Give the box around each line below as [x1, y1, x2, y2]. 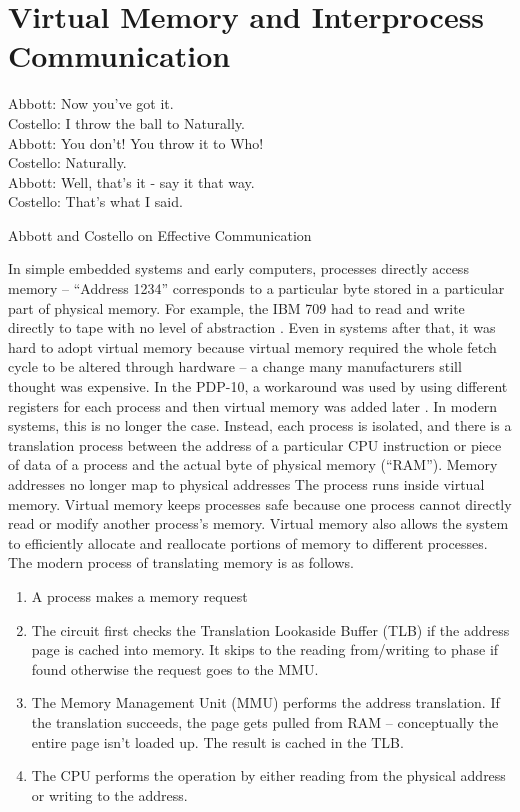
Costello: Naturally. [8, 152, 127, 173]
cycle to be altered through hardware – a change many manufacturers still [8, 356, 462, 377]
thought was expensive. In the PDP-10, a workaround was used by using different [8, 376, 508, 397]
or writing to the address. [31, 784, 188, 805]
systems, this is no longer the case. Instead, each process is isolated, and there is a [8, 415, 512, 436]
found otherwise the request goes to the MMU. [31, 658, 319, 679]
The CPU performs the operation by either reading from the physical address [31, 765, 506, 786]
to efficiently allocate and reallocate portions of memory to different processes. [8, 532, 488, 553]
